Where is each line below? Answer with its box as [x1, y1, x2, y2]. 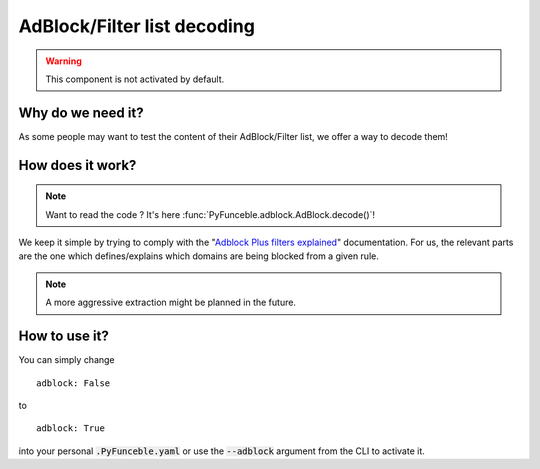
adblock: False [36, 377, 111, 389]
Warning [45, 55, 82, 67]
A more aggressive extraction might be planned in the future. [45, 296, 297, 309]
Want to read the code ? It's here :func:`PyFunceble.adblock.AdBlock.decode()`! [45, 208, 375, 220]
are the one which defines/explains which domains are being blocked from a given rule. [18, 250, 379, 262]
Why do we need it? [18, 104, 144, 121]
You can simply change [18, 354, 115, 366]
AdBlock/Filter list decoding [18, 15, 255, 37]
